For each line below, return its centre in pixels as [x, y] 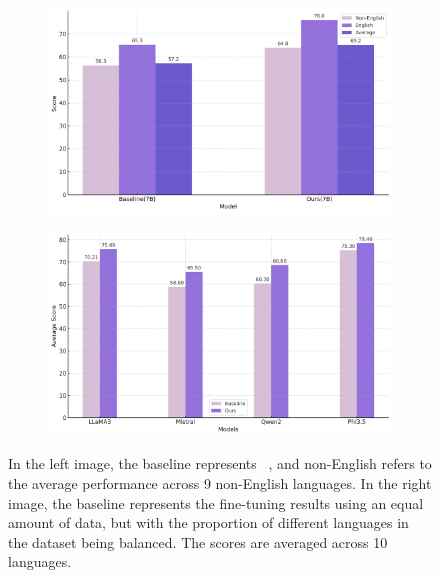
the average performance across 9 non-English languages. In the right [220, 482]
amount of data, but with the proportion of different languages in [208, 522]
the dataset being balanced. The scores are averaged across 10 [198, 541]
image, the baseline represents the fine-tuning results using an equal [216, 502]
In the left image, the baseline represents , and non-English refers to [220, 463]
